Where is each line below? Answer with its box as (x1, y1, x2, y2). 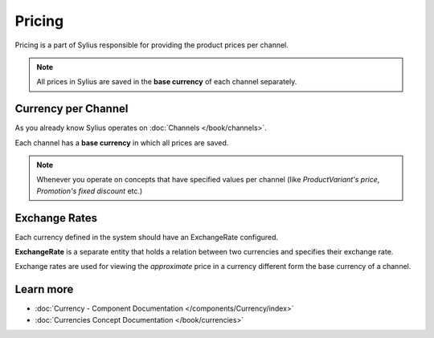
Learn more (14, 283, 74, 296)
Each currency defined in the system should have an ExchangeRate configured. (14, 232, 279, 242)
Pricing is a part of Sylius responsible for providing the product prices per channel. (14, 40, 289, 50)
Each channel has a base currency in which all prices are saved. (14, 137, 229, 148)
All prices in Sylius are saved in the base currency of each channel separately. (36, 77, 297, 87)
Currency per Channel (14, 102, 129, 116)
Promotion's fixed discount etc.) (36, 185, 143, 196)
